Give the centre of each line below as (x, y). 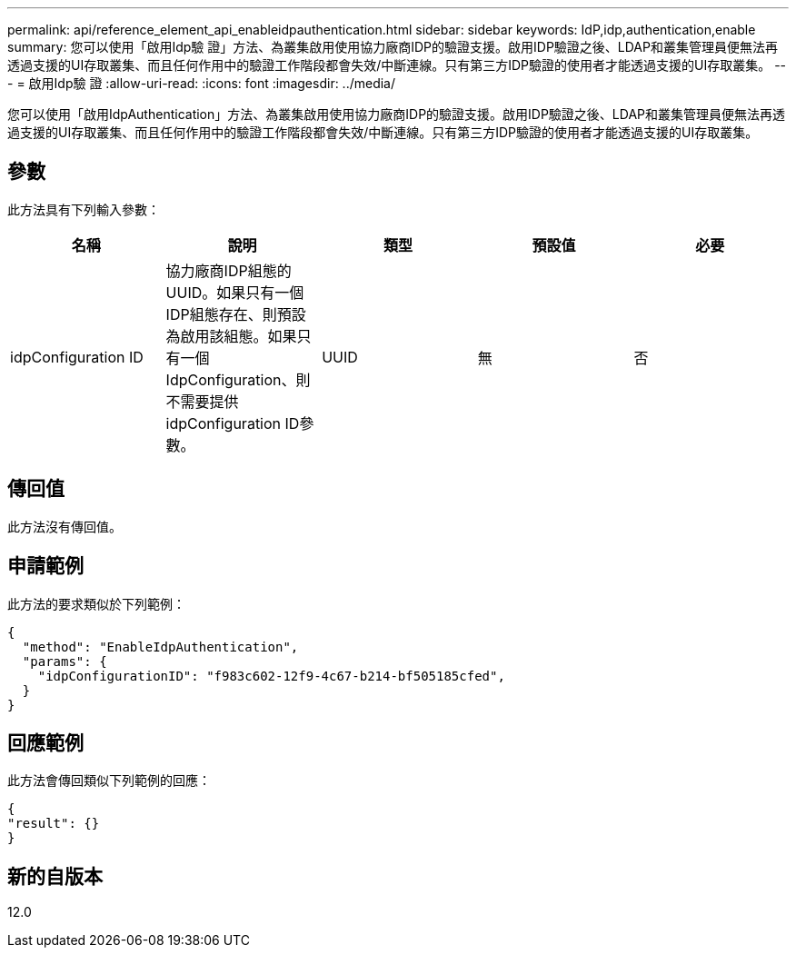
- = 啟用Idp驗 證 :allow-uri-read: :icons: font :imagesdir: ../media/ (202, 83)
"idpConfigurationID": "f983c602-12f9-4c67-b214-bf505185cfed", (271, 676)
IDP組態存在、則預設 (236, 314)
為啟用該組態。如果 (231, 336)
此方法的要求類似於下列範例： (96, 603)
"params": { (65, 661)
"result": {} (54, 824)
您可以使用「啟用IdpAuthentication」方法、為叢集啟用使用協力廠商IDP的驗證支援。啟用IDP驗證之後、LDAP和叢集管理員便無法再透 (397, 114)
